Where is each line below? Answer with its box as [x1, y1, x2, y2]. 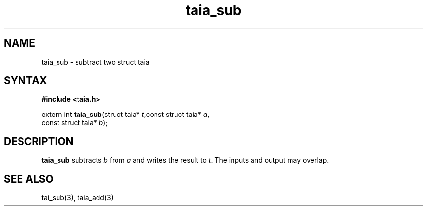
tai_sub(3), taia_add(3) [41, 193, 114, 202]
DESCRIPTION [4, 135, 74, 148]
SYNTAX [4, 75, 47, 87]
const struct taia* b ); [41, 118, 108, 127]
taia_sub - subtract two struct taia [41, 57, 150, 66]
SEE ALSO [4, 172, 54, 185]
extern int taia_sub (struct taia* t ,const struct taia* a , [41, 110, 210, 119]
